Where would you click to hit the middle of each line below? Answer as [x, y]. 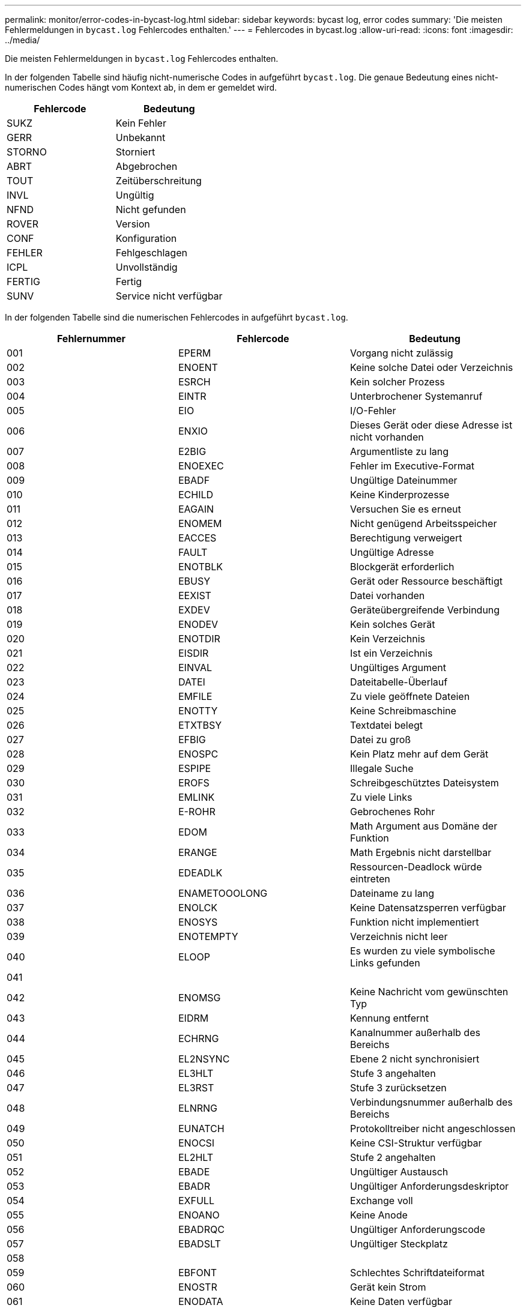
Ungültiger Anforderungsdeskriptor [429, 1186]
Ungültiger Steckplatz [399, 1244]
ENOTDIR [199, 639]
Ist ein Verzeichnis [391, 653]
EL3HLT [196, 1073]
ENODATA [201, 1301]
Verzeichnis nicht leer [399, 936]
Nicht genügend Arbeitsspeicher [423, 523]
